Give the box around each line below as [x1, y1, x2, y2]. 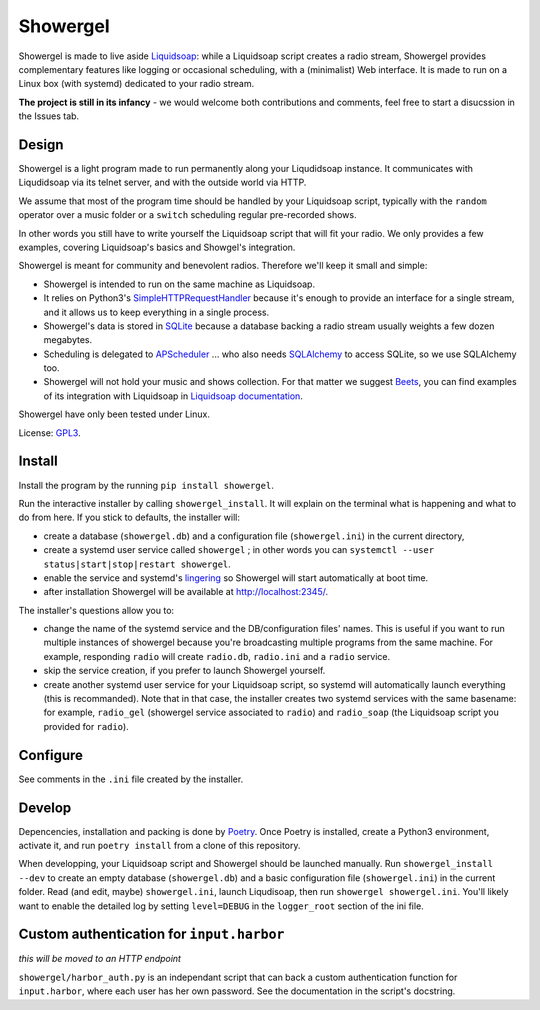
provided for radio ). [43, 720, 129, 732]
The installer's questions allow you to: [18, 604, 175, 616]
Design [18, 136, 64, 153]
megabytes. [43, 334, 93, 346]
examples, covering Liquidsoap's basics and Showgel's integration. [18, 241, 296, 253]
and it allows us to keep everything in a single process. [43, 306, 270, 318]
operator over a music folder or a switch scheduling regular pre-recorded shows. [18, 209, 357, 221]
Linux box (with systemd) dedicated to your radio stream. [18, 78, 255, 90]
